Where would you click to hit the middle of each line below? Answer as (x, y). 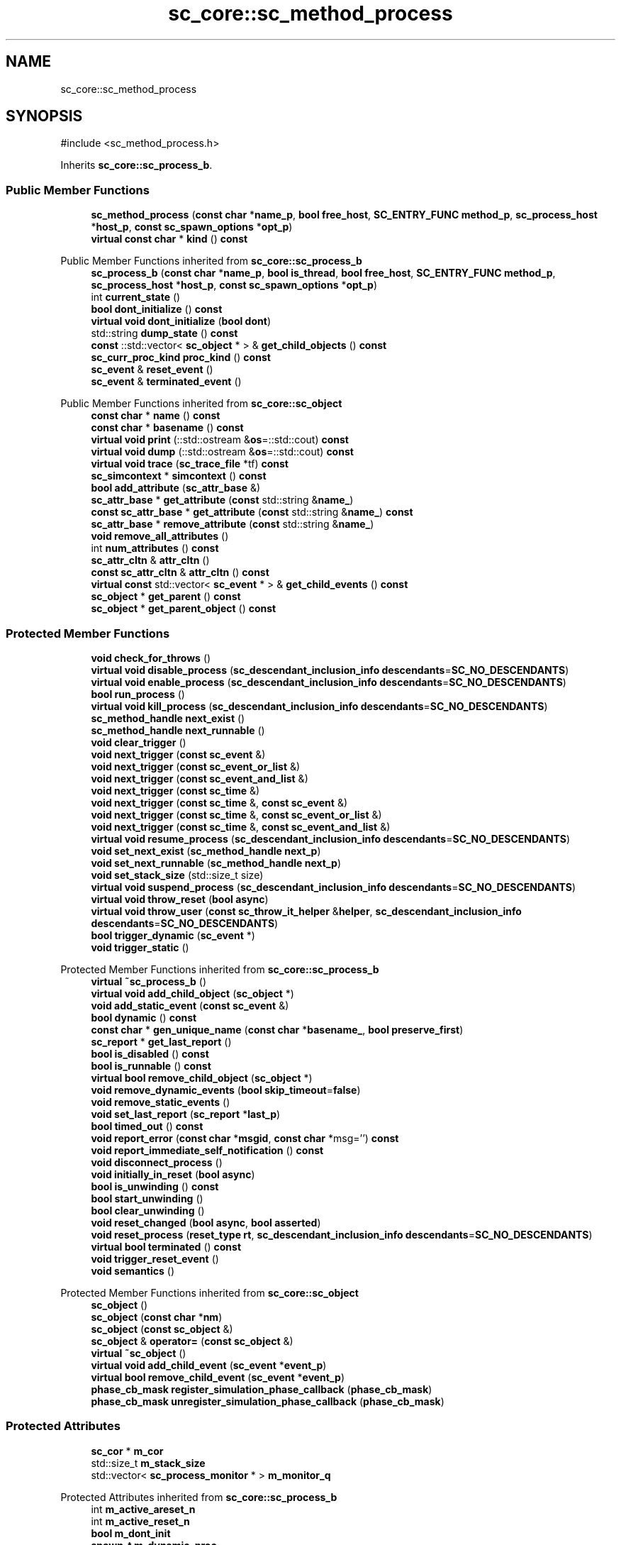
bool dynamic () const (144, 1017)
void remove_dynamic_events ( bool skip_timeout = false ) (226, 1090)
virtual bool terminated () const (166, 1246)
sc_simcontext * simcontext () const (179, 476)
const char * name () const (156, 416)
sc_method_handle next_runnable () (178, 730)
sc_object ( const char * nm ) (157, 1317)
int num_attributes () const (155, 548)
